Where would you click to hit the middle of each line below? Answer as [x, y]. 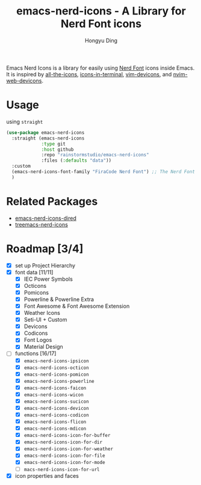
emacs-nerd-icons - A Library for [101, 11]
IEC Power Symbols [48, 279]
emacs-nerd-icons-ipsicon [56, 361]
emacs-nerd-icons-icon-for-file [64, 456]
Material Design [43, 347]
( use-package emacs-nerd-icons [45, 133]
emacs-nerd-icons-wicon [54, 395]
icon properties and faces [47, 475]
